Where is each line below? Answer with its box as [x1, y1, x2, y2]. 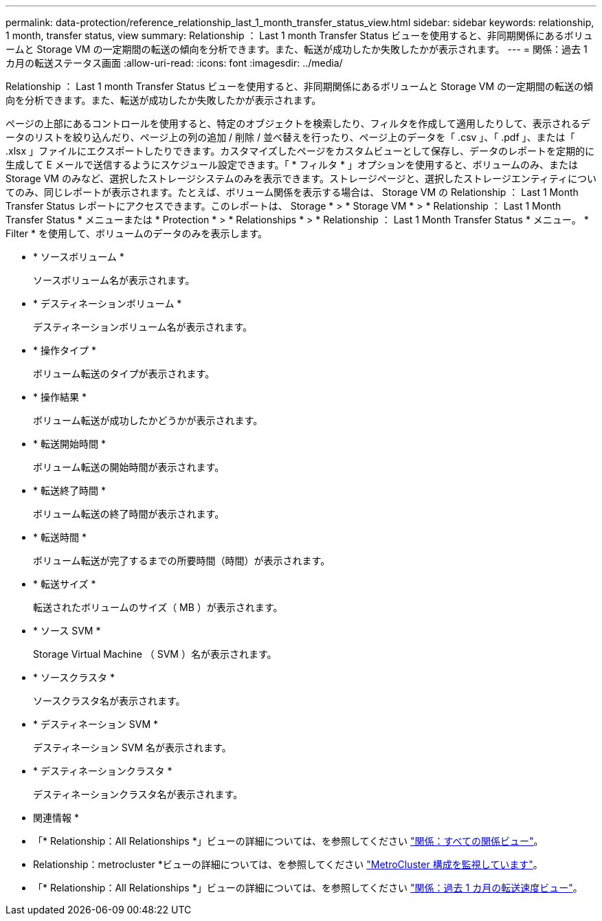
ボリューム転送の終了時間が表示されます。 [33, 508, 225, 520]
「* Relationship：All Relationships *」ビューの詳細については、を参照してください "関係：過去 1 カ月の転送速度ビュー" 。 [33, 882, 583, 894]
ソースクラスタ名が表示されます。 [33, 695, 186, 707]
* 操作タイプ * [33, 344, 96, 356]
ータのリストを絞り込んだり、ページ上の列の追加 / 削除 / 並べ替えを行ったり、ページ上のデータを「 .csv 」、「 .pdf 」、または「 [5, 131, 575, 143]
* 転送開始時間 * [33, 438, 106, 450]
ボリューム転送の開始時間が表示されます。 [33, 461, 225, 473]
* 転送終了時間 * [33, 485, 106, 496]
